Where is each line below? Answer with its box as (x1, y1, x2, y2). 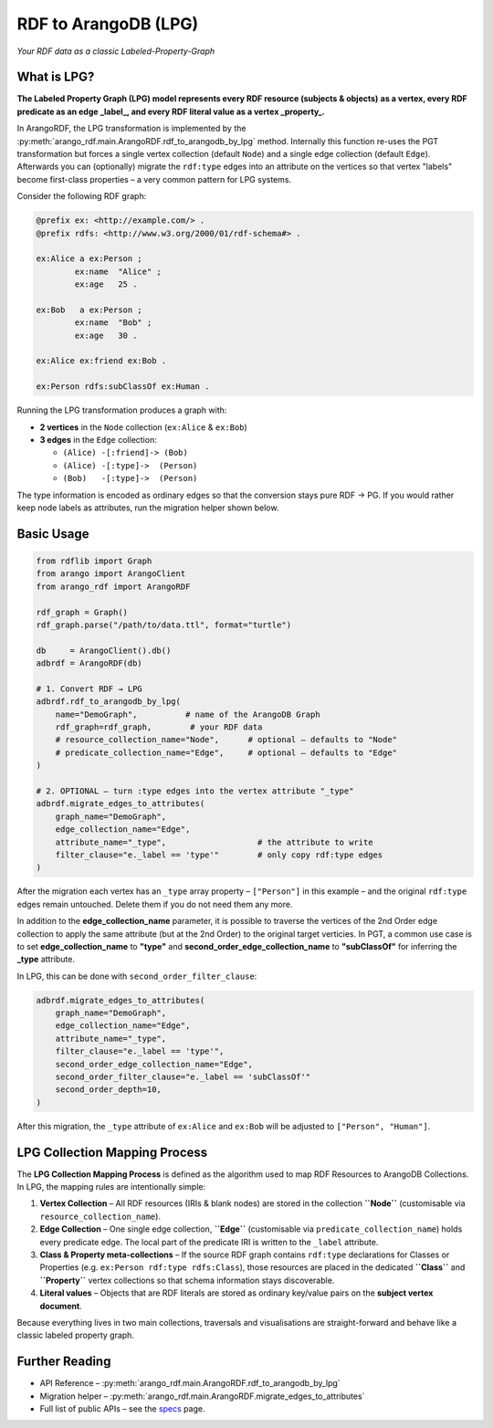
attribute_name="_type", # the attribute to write (55, 836, 373, 847)
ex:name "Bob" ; (74, 318, 152, 328)
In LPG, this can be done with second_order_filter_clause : (16, 971, 257, 982)
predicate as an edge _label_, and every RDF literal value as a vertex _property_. (16, 106, 325, 117)
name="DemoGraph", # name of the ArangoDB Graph (55, 709, 320, 719)
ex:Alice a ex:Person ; (36, 254, 143, 264)
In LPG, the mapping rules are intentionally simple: (16, 1181, 205, 1192)
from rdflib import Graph (36, 555, 152, 566)
